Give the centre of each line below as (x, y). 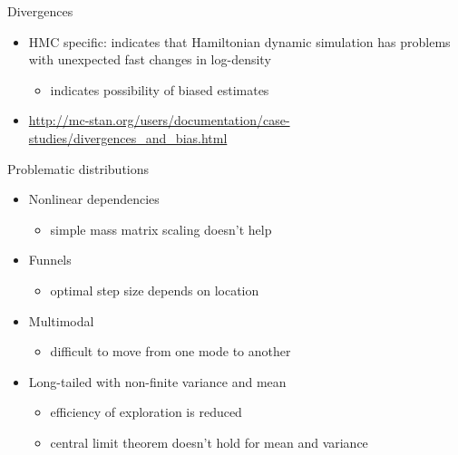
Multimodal (61, 320)
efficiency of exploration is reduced (146, 412)
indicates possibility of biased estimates (160, 89)
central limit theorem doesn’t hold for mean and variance (209, 442)
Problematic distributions (78, 168)
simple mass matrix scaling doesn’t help (161, 229)
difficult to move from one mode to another (171, 351)
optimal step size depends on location (155, 290)
